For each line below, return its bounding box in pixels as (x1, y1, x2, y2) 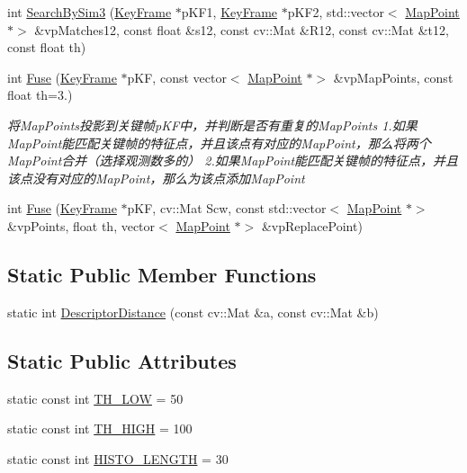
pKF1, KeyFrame (181, 3, 278, 21)
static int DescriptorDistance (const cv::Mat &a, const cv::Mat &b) (7, 302, 379, 321)
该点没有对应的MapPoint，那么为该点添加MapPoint (7, 168, 305, 187)
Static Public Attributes (7, 346, 237, 374)
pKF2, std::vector (287, 3, 384, 21)
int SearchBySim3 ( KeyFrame (7, 3, 172, 21)
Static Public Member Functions (7, 260, 317, 288)
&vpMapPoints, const (333, 67, 454, 86)
